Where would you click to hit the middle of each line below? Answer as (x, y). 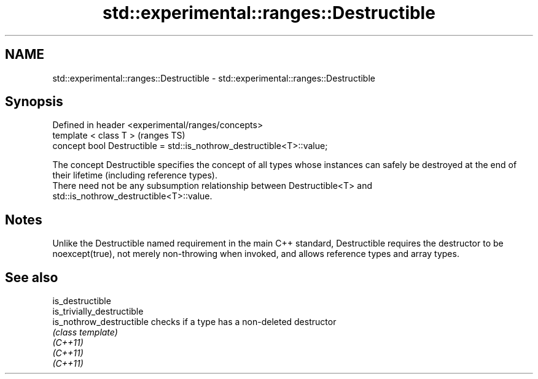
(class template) (85, 332)
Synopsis (34, 102)
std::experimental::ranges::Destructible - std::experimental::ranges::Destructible (214, 78)
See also (32, 277)
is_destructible (82, 301)
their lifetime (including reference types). (135, 175)
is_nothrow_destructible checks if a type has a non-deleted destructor (194, 322)
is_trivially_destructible (98, 312)
